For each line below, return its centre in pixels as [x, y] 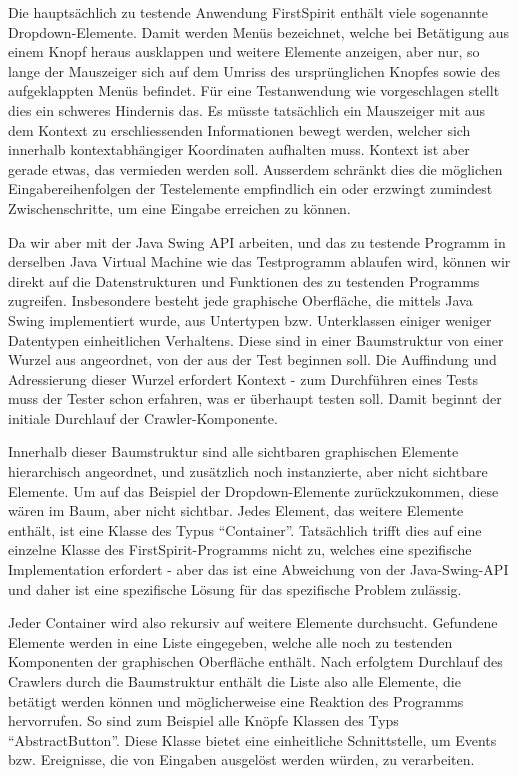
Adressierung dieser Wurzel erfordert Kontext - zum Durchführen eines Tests [243, 378]
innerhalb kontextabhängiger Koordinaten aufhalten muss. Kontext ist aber [239, 149]
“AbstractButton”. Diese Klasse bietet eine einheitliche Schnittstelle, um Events [252, 739]
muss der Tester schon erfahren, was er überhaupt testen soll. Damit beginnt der [255, 398]
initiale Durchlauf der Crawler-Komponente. [143, 417]
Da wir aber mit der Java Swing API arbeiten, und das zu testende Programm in [257, 241]
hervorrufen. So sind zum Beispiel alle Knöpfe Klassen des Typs [203, 720]
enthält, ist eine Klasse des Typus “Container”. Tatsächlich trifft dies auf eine [245, 529]
